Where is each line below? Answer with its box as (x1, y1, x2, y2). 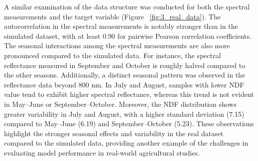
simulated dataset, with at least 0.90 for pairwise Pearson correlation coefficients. (4, 30, 252, 41)
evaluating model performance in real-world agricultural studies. (4, 147, 200, 158)
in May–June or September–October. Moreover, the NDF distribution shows (4, 98, 237, 109)
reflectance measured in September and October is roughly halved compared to (4, 60, 246, 70)
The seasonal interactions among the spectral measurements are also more (4, 40, 230, 51)
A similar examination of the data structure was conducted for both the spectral (4, 1, 250, 11)
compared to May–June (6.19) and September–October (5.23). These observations (4, 118, 254, 129)
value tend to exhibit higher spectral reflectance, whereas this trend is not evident (4, 89, 254, 99)
